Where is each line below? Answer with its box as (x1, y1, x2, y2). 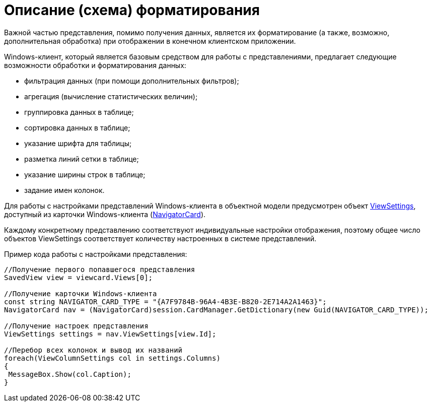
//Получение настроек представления (4, 321, 149, 330)
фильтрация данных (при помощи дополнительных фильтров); (24, 76, 239, 85)
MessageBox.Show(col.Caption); (8, 370, 131, 378)
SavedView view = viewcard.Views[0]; (4, 273, 153, 282)
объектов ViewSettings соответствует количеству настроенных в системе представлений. (4, 234, 317, 243)
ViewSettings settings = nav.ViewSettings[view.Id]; (4, 329, 217, 338)
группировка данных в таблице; (24, 107, 134, 116)
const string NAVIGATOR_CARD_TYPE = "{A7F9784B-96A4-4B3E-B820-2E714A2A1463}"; (4, 297, 327, 306)
